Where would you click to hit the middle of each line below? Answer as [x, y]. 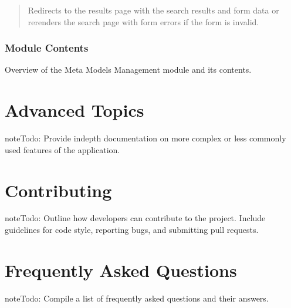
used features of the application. [62, 149]
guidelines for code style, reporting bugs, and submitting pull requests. [132, 230]
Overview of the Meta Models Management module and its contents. [128, 70]
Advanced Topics [75, 110]
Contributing [58, 190]
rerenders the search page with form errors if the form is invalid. [143, 21]
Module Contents [47, 48]
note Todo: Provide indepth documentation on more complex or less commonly [145, 138]
